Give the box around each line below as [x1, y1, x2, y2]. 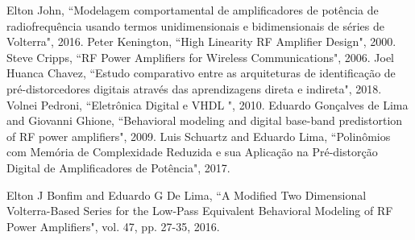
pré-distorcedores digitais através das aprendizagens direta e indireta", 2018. [6, 80, 382, 97]
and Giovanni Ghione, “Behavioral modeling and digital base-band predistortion [6, 112, 403, 129]
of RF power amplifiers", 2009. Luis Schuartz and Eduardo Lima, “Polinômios [6, 127, 391, 144]
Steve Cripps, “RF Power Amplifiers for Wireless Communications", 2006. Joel [6, 48, 395, 65]
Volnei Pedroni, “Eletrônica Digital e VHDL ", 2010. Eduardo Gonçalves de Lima [6, 96, 409, 113]
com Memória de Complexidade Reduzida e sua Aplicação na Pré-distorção [6, 143, 378, 160]
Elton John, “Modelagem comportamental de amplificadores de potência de [6, 2, 379, 18]
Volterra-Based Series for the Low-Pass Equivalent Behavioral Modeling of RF [6, 202, 393, 219]
